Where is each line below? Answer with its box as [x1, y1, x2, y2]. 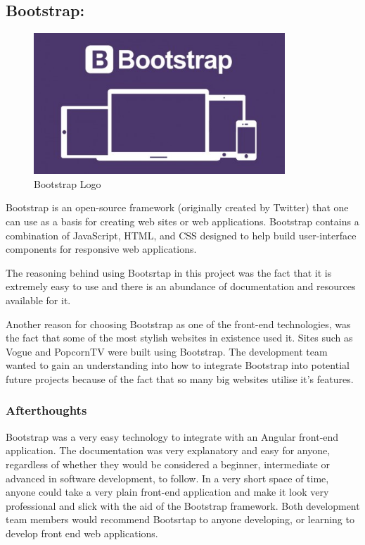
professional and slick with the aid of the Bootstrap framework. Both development [6, 498, 360, 513]
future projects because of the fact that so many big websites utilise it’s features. [6, 371, 354, 386]
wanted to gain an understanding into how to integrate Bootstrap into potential [6, 358, 350, 372]
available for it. [6, 292, 71, 307]
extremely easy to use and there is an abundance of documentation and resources [6, 279, 356, 294]
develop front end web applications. [6, 525, 158, 540]
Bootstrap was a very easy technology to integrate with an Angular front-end [6, 429, 339, 444]
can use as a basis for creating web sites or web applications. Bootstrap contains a [6, 213, 359, 228]
